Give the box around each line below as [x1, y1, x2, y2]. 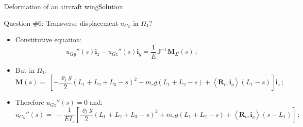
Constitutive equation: [15, 34, 82, 45]
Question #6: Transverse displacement [4, 17, 118, 28]
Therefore [15, 97, 44, 107]
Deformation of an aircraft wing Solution [4, 1, 123, 11]
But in [15, 64, 35, 75]
